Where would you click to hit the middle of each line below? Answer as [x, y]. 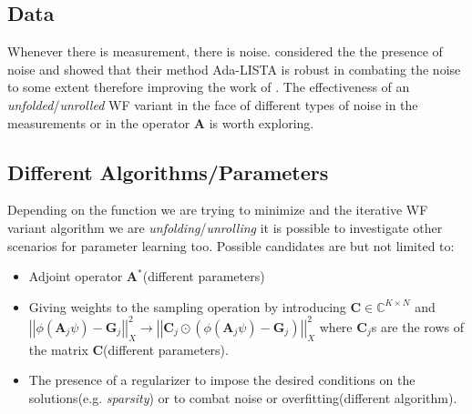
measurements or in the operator [99, 122]
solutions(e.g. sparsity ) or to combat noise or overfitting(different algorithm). [243, 397]
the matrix [58, 349]
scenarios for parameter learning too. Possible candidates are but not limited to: [231, 245]
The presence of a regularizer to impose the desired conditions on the [222, 380]
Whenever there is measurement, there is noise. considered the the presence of [225, 51]
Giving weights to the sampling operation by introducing [187, 306]
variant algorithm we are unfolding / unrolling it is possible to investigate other [225, 227]
